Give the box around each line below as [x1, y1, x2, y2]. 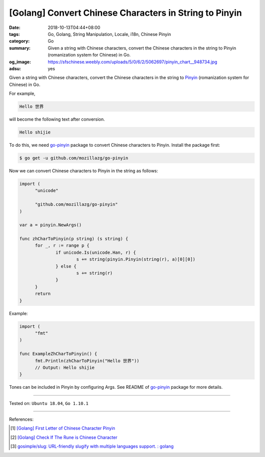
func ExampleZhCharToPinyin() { [19, 351, 98, 357]
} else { [55, 263, 77, 269]
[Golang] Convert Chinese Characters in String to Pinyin [9, 7, 242, 18]
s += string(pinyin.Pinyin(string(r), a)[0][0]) [76, 257, 196, 262]
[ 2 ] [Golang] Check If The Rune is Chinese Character [10, 434, 118, 440]
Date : [9, 25, 21, 30]
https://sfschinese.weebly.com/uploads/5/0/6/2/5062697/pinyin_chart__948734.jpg [48, 59, 218, 65]
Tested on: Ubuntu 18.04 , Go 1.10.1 [9, 400, 89, 406]
